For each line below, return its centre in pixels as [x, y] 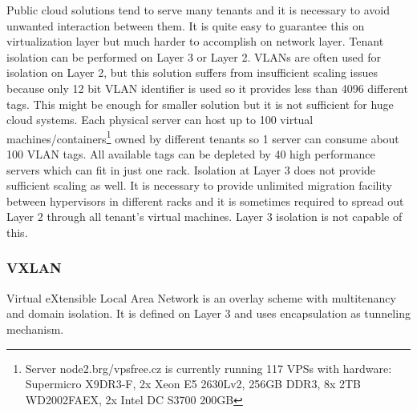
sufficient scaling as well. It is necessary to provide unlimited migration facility [199, 185]
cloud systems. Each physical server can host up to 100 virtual [160, 120]
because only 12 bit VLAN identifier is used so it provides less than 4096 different [207, 88]
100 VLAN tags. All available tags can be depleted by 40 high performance [191, 154]
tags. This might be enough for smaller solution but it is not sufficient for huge [200, 104]
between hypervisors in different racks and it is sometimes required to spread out [205, 200]
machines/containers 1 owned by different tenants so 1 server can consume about [203, 137]
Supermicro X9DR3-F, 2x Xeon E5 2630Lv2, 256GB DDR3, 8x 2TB [193, 384]
